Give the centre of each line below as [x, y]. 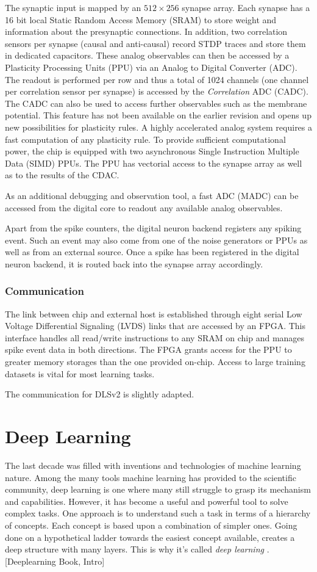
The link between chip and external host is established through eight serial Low [154, 313]
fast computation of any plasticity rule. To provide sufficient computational [145, 139]
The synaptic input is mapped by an [73, 7]
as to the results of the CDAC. [62, 175]
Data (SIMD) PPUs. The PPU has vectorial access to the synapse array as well [154, 163]
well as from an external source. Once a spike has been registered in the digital [152, 252]
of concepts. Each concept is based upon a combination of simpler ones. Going [151, 525]
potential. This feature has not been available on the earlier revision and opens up [158, 115]
